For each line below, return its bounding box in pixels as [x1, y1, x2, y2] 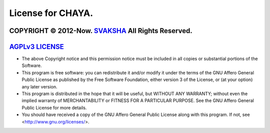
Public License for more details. [21, 104, 87, 110]
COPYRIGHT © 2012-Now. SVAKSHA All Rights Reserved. [9, 26, 192, 35]
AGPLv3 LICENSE [9, 42, 64, 51]
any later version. [21, 83, 57, 89]
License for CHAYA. [9, 7, 93, 18]
